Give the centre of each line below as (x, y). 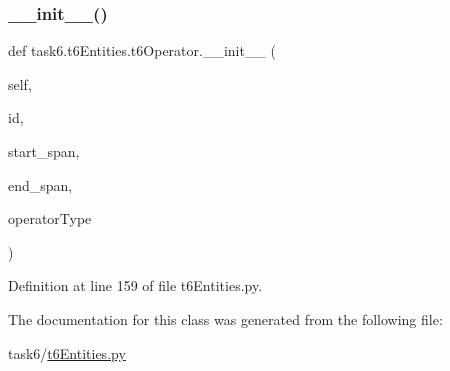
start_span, (44, 151)
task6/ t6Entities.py (67, 352)
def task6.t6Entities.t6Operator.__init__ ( (142, 50)
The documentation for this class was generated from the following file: (225, 318)
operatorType (50, 218)
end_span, (40, 184)
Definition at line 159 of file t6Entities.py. (135, 285)
